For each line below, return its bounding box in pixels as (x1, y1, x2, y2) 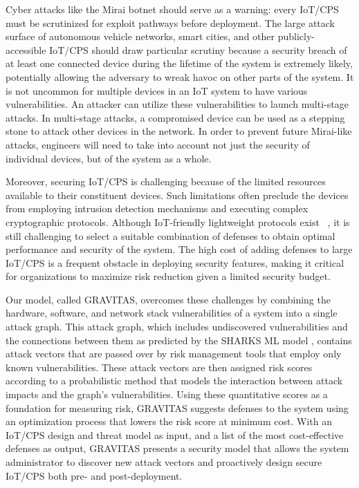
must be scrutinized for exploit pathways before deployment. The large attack (6, 15, 335, 30)
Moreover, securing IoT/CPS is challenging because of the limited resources (6, 174, 326, 189)
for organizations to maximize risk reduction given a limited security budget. (6, 269, 331, 283)
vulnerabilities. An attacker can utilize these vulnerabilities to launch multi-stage (6, 97, 349, 111)
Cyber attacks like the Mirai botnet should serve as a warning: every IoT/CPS (6, 2, 339, 16)
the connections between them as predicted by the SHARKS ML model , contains (6, 332, 352, 347)
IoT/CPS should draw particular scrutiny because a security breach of (49, 42, 347, 57)
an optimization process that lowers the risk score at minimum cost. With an (6, 414, 332, 429)
